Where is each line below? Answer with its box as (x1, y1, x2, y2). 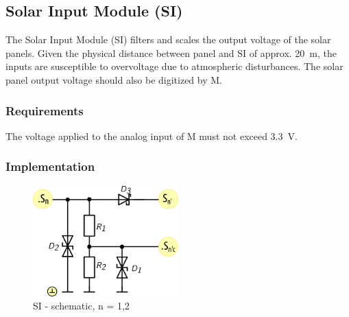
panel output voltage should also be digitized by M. (5, 72, 222, 86)
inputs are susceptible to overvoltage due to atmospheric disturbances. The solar (5, 59, 344, 73)
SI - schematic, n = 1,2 (33, 298, 130, 313)
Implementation (5, 158, 95, 175)
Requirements (5, 102, 84, 119)
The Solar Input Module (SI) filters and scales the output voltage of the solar (5, 32, 331, 47)
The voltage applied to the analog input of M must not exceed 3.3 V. (5, 128, 298, 143)
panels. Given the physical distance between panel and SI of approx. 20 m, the (5, 45, 337, 60)
